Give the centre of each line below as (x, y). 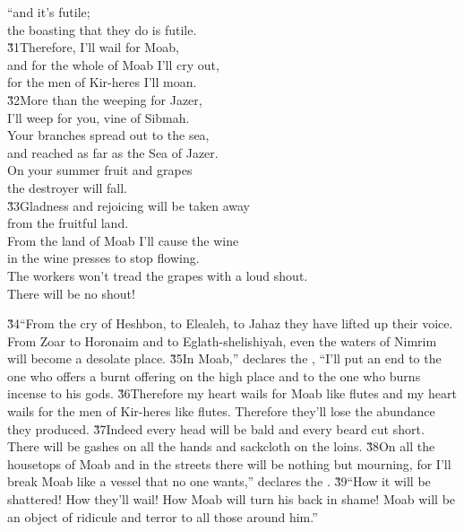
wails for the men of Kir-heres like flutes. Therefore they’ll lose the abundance (221, 411)
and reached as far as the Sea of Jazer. (113, 152)
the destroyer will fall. (67, 187)
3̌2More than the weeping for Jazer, (105, 99)
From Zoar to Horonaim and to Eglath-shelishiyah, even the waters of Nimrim (222, 340)
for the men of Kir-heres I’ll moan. (102, 82)
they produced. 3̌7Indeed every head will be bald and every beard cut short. (216, 428)
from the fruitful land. (68, 223)
